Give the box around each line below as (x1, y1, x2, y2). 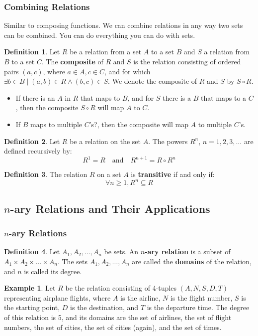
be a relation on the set (70, 136, 141, 146)
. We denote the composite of (108, 76, 197, 86)
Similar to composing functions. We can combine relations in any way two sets (4, 20, 243, 30)
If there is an (15, 92, 55, 103)
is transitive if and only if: (131, 169, 215, 179)
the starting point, (4, 302, 60, 313)
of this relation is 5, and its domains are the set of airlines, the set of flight (4, 312, 232, 322)
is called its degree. (24, 266, 82, 276)
